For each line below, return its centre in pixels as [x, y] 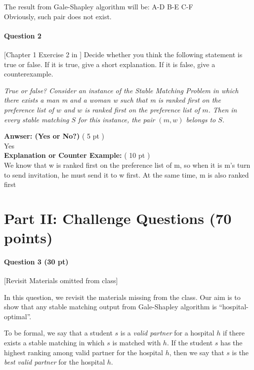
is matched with [137, 343]
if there [234, 333]
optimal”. [18, 316]
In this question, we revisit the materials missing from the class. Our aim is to [122, 297]
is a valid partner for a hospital [167, 333]
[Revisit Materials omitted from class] [61, 280]
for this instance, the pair [117, 119]
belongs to [201, 119]
